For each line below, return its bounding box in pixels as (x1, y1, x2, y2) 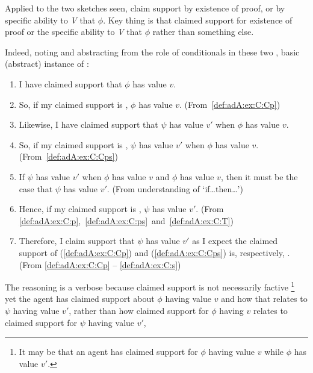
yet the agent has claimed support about (5, 292, 155, 305)
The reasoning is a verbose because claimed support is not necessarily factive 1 (5, 279, 295, 293)
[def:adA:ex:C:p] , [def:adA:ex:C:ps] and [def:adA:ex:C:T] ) (19, 214, 234, 227)
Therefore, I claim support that (19, 234, 135, 247)
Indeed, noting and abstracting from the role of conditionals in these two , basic (5, 45, 300, 58)
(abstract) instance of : (5, 57, 89, 70)
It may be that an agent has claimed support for (19, 345, 198, 358)
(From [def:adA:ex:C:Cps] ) (19, 150, 118, 163)
